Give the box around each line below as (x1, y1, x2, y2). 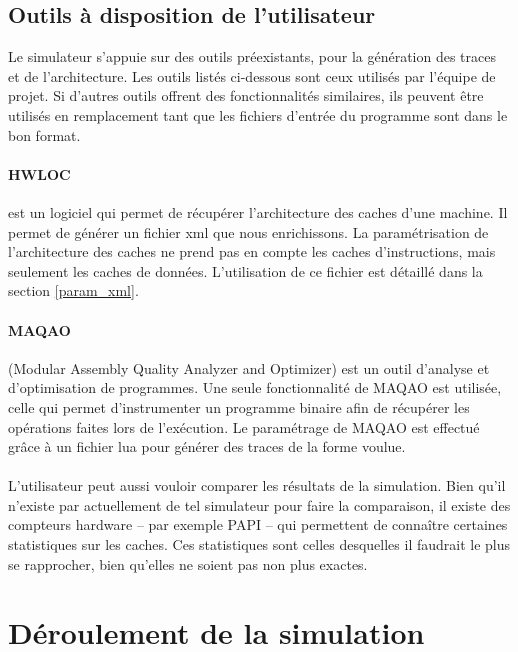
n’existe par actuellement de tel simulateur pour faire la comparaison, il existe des (8, 494, 511, 515)
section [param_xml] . (8, 280, 139, 301)
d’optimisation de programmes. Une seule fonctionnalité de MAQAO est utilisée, (8, 377, 502, 398)
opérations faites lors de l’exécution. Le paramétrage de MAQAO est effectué (8, 416, 480, 437)
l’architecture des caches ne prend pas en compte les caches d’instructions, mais (8, 241, 496, 262)
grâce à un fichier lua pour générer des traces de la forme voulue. (8, 436, 406, 457)
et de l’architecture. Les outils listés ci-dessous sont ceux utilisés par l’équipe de (8, 65, 496, 86)
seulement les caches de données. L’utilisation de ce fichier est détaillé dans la (8, 260, 483, 281)
